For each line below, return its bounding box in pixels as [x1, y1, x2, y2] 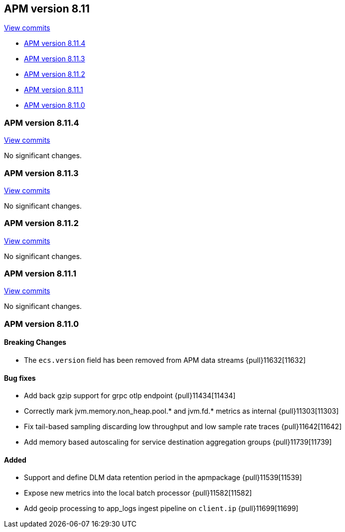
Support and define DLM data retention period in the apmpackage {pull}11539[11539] [24, 473, 302, 482]
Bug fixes [4, 373, 36, 382]
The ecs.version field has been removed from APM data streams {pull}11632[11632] [24, 356, 306, 365]
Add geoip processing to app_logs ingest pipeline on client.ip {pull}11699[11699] [24, 504, 299, 513]
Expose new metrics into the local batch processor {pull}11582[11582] [24, 489, 252, 498]
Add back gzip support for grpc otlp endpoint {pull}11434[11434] [24, 391, 236, 400]
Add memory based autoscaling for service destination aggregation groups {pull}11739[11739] [24, 438, 332, 447]
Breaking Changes [4, 338, 66, 347]
